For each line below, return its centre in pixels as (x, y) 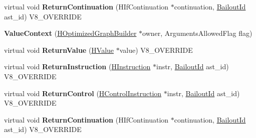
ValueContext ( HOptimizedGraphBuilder (70, 33)
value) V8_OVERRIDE (156, 50)
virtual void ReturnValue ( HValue (59, 50)
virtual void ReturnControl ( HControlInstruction (83, 93)
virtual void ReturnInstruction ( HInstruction (77, 67)
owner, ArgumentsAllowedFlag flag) (197, 33)
